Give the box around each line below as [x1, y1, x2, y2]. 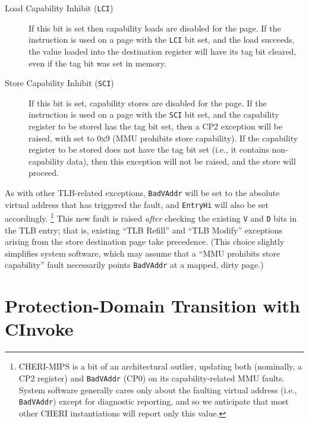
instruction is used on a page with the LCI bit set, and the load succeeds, [29, 33, 295, 46]
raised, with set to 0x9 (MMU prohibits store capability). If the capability [29, 131, 298, 144]
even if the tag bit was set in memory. [29, 56, 166, 69]
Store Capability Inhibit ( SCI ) [5, 77, 114, 89]
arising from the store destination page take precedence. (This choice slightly [5, 235, 285, 248]
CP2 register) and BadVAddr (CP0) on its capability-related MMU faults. [18, 371, 285, 384]
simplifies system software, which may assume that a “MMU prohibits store [5, 247, 280, 259]
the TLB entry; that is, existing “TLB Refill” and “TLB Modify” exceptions [5, 223, 283, 236]
